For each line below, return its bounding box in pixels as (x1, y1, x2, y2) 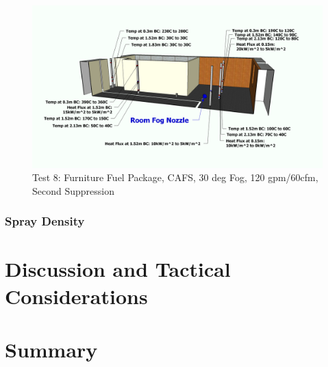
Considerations (5, 282, 148, 310)
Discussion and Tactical (5, 255, 231, 283)
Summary (5, 336, 98, 364)
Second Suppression (32, 183, 114, 198)
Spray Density (5, 213, 85, 230)
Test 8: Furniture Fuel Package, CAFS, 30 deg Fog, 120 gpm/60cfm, (32, 170, 318, 185)
